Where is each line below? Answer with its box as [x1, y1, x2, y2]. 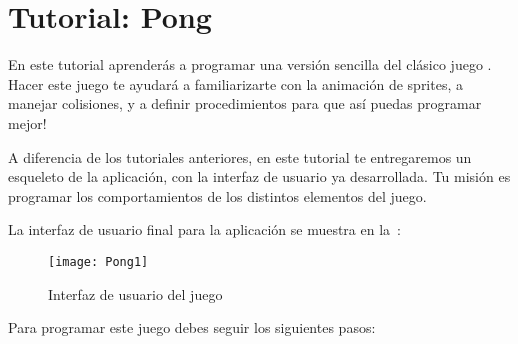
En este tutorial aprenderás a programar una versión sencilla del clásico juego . [8, 54, 492, 75]
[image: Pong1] [48, 254, 149, 269]
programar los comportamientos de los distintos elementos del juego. [8, 185, 427, 206]
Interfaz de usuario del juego [48, 283, 223, 304]
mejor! [8, 112, 47, 133]
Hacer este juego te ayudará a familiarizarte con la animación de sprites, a [8, 73, 463, 94]
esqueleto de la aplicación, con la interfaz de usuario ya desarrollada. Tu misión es [8, 166, 511, 187]
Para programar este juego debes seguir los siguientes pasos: [8, 317, 376, 338]
